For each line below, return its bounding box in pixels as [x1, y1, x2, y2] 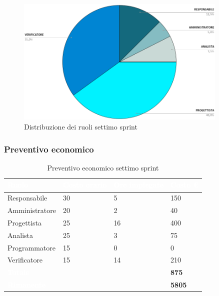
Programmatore [7, 242, 55, 252]
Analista [7, 229, 33, 240]
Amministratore [7, 205, 56, 215]
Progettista [7, 217, 41, 227]
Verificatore [7, 254, 43, 265]
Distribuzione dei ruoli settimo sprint [24, 121, 137, 131]
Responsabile [7, 192, 47, 203]
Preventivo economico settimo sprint [47, 162, 159, 172]
